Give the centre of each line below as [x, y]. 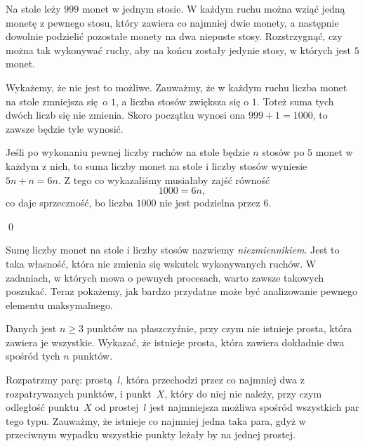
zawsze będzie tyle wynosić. [65, 128]
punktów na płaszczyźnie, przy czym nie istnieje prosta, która [219, 328]
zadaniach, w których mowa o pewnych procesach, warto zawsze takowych [165, 277]
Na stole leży [33, 8]
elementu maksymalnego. [59, 304]
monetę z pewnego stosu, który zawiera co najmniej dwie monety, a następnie [172, 22]
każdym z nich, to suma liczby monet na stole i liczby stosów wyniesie [157, 165]
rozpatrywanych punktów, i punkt [79, 393]
